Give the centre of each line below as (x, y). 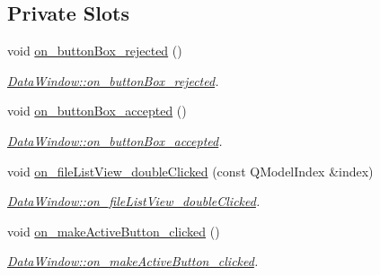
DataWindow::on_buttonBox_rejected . (113, 80)
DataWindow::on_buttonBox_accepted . (115, 140)
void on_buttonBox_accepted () (97, 111)
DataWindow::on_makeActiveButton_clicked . (133, 261)
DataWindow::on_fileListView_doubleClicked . (134, 201)
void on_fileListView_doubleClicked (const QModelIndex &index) (190, 171)
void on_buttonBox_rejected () (95, 51)
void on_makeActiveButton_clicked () (114, 231)
